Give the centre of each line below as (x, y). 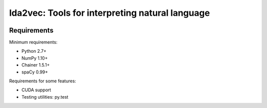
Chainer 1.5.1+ (36, 65)
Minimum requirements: (33, 42)
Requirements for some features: (43, 81)
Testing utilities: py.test (45, 97)
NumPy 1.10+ (35, 58)
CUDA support (36, 90)
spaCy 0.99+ (35, 72)
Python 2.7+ (34, 51)
